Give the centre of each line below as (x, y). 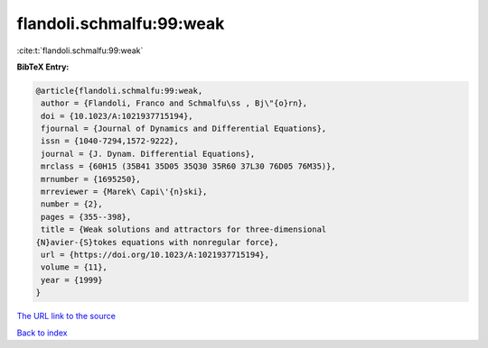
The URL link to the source (66, 316)
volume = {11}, (75, 267)
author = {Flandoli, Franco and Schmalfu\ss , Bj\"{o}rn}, (174, 103)
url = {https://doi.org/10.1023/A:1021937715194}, (155, 255)
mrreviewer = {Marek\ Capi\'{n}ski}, (124, 192)
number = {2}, (72, 204)
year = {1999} (72, 280)
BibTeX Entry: (43, 67)
